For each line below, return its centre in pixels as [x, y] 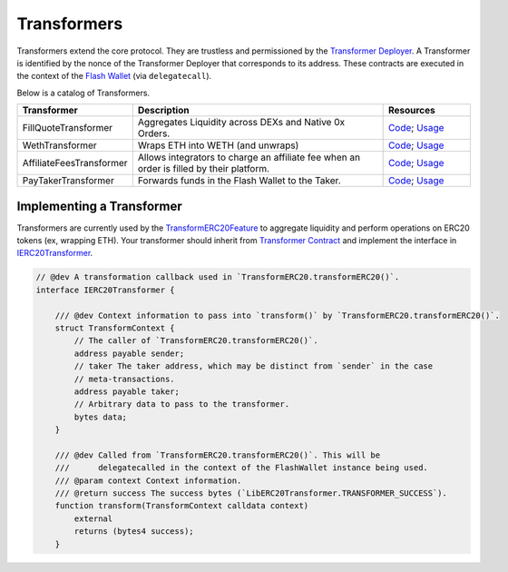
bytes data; [100, 417]
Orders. [154, 133]
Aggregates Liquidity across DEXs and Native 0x [241, 123]
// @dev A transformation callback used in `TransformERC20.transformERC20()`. [218, 277]
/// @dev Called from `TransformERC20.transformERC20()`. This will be [218, 455]
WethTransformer [59, 145]
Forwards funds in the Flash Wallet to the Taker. [239, 181]
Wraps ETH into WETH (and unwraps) [218, 145]
